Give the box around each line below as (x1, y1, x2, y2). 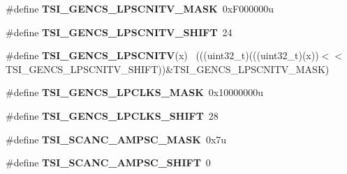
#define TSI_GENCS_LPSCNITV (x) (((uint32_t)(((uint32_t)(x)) (6, 48, 319, 63)
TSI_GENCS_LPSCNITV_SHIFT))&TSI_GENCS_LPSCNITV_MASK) (6, 61, 330, 76)
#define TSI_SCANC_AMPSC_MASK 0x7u (6, 132, 227, 146)
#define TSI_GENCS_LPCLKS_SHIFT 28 (6, 108, 219, 122)
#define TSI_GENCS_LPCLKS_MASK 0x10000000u (6, 85, 264, 100)
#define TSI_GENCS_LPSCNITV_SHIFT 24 (6, 24, 232, 39)
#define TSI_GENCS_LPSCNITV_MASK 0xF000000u (6, 1, 274, 15)
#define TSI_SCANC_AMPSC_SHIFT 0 (6, 155, 211, 170)
